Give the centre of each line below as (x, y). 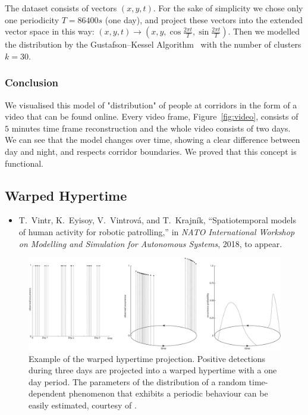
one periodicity (32, 19)
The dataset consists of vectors (61, 8)
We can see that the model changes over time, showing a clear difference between (153, 140)
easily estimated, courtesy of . (83, 405)
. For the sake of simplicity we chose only (228, 8)
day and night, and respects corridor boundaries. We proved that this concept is (151, 151)
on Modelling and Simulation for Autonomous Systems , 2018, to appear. (150, 243)
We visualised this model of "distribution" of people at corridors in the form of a (151, 104)
